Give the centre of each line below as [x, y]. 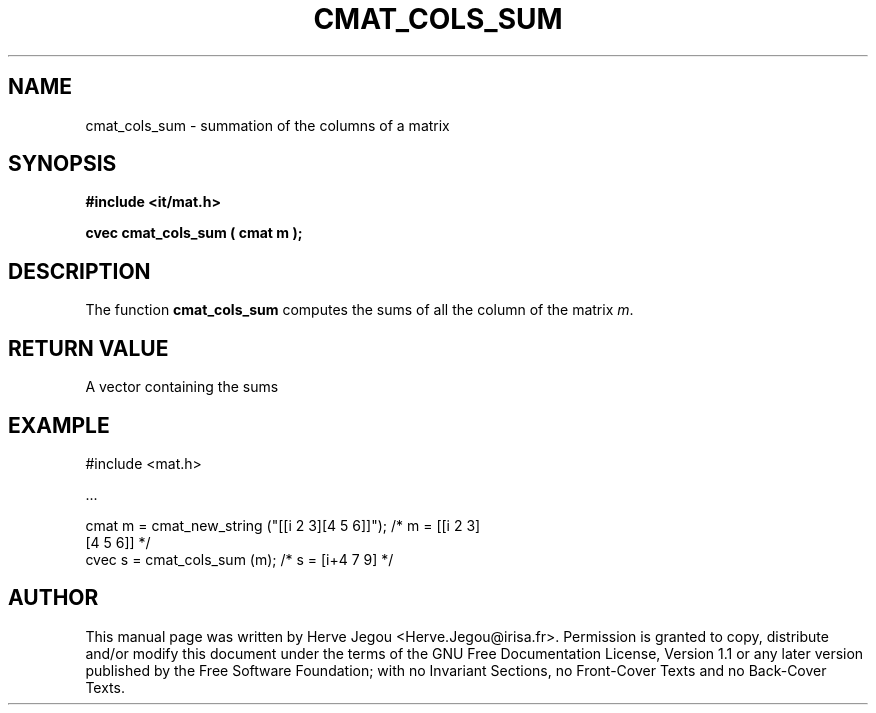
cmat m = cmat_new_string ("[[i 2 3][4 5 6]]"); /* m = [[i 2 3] [283, 525]
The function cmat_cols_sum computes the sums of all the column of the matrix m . [359, 310]
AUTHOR [53, 598]
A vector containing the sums [182, 387]
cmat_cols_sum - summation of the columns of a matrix [267, 125]
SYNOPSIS [62, 164]
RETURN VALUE [88, 348]
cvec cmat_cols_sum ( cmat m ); [194, 233]
